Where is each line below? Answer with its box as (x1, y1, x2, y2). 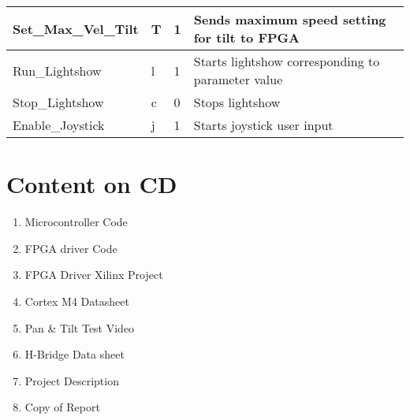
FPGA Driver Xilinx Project (24, 266, 163, 283)
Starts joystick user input (193, 116, 334, 134)
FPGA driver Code (24, 240, 117, 256)
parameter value (193, 70, 283, 88)
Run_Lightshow (13, 61, 102, 80)
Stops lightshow (193, 93, 281, 111)
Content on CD (6, 168, 177, 200)
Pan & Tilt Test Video (24, 319, 135, 336)
